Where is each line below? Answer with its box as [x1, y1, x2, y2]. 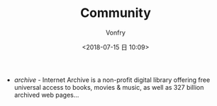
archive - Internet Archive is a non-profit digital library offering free [13, 76, 211, 84]
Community [80, 5, 151, 21]
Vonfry [105, 28, 126, 37]
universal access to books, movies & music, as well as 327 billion [13, 83, 204, 91]
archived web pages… [13, 90, 79, 99]
